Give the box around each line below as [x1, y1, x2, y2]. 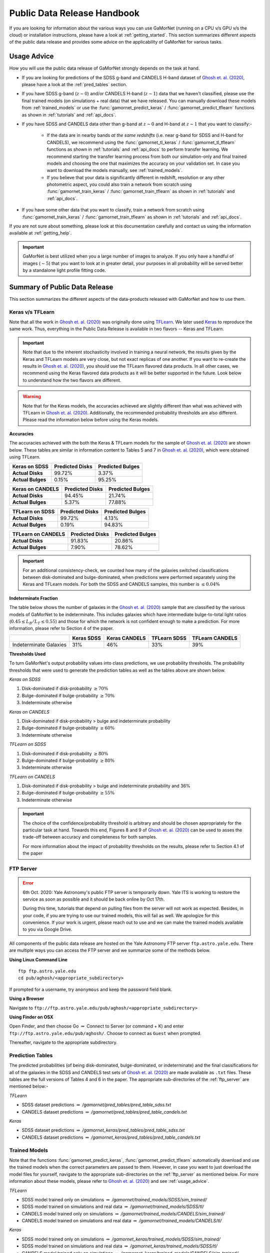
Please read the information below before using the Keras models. [22, 416, 159, 423]
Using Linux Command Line [9, 956, 67, 962]
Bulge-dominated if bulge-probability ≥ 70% [21, 692, 115, 699]
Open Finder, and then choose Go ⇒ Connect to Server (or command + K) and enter [9, 1023, 184, 1029]
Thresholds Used [9, 651, 46, 657]
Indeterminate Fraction [9, 595, 58, 601]
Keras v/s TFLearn [9, 308, 55, 315]
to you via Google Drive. [22, 926, 72, 932]
